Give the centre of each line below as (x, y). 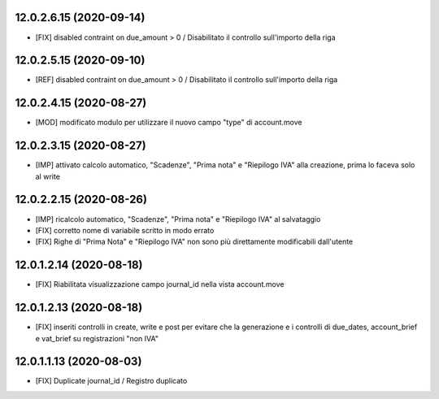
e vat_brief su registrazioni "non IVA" (97, 338)
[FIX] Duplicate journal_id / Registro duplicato (111, 381)
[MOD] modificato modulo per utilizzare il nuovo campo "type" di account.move (169, 123)
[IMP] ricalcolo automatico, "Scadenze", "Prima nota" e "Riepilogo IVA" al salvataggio (178, 219)
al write (48, 176)
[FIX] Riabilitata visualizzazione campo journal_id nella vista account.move (160, 284)
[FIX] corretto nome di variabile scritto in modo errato (125, 230)
